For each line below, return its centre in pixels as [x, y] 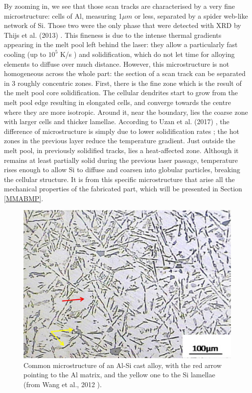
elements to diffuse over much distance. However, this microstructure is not [117, 64]
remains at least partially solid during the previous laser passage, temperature [121, 160]
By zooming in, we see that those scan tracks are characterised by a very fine [120, 6]
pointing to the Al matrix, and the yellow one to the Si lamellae [119, 375]
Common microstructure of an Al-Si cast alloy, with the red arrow [123, 365]
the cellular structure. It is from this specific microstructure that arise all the [119, 179]
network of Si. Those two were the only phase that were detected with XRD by [123, 25]
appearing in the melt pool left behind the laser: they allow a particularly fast [121, 44]
